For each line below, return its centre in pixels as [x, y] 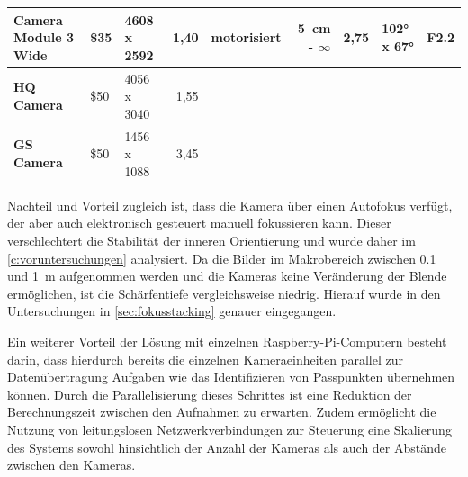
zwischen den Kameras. [72, 465]
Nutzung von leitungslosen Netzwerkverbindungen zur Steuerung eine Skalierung [229, 429]
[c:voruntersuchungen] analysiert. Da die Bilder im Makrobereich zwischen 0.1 [222, 258]
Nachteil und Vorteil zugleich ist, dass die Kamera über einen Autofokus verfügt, [230, 205]
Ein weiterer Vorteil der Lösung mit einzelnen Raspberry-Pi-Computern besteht [227, 341]
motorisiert [246, 37]
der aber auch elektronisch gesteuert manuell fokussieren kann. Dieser [199, 223]
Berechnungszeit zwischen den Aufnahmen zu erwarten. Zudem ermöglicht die [222, 412]
